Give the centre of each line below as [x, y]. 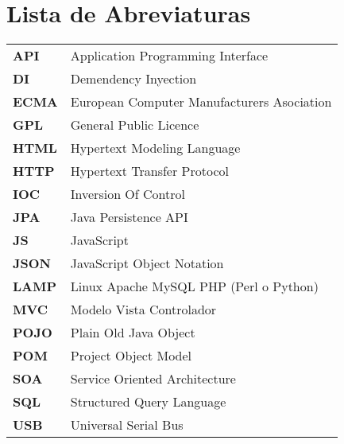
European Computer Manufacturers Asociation [201, 102]
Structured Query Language [148, 402]
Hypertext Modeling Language [155, 148]
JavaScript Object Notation [147, 263]
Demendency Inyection [133, 79]
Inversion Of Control [128, 194]
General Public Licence [135, 125]
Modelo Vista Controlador [143, 310]
